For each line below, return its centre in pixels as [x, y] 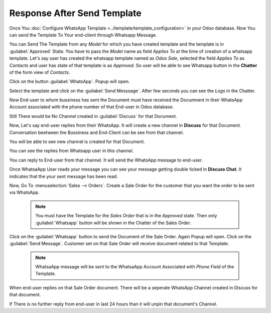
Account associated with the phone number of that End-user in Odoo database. [92, 107]
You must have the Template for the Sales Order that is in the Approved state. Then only [126, 216]
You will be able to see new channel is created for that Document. [77, 142]
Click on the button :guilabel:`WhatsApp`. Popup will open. [70, 82]
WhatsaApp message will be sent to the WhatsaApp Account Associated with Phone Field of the [135, 267]
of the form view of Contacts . [40, 72]
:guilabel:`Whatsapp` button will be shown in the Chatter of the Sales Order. [113, 223]
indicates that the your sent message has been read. [63, 176]
